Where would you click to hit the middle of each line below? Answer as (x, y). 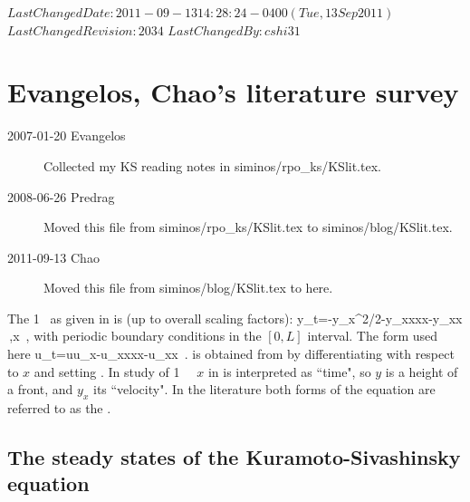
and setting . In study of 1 (107, 371)
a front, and (40, 389)
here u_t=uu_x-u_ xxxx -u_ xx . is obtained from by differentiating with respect (231, 354)
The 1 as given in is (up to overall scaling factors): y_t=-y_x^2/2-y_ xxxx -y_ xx (235, 318)
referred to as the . (59, 408)
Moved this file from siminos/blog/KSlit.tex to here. (188, 288)
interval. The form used (373, 336)
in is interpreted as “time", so (289, 371)
